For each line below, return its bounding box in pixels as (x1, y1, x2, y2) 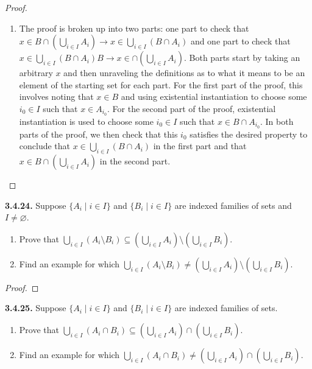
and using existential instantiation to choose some (121, 90, 307, 103)
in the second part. (99, 155, 171, 167)
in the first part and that (153, 139, 247, 152)
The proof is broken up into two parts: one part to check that (19, 21, 249, 34)
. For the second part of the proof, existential (107, 102, 276, 114)
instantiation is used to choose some (19, 114, 154, 127)
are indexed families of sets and (174, 199, 292, 211)
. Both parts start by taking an (184, 51, 300, 64)
